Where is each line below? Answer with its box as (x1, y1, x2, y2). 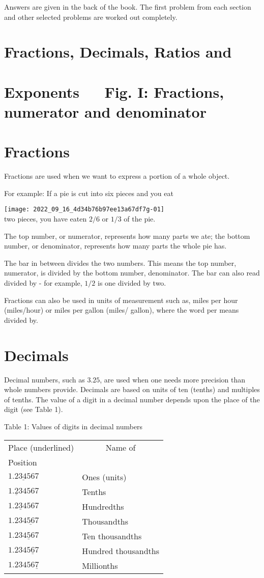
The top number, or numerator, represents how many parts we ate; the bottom (4, 230, 250, 241)
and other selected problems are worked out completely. (4, 11, 178, 22)
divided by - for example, (4, 278, 82, 288)
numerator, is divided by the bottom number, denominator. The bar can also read (4, 267, 260, 278)
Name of (105, 441, 136, 453)
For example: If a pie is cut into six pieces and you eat (4, 187, 173, 198)
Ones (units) (82, 471, 127, 483)
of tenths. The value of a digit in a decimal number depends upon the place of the (4, 394, 260, 404)
